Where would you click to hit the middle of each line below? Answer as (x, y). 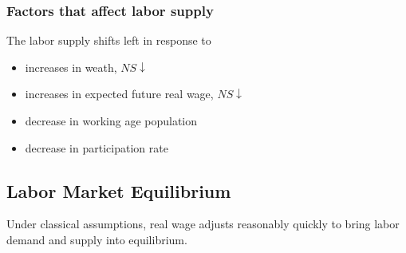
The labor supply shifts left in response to (109, 40)
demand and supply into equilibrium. (97, 239)
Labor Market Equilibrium (119, 190)
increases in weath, (71, 67)
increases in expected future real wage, (119, 94)
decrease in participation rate (97, 147)
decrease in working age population (111, 121)
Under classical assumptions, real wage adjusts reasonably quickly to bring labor (203, 224)
